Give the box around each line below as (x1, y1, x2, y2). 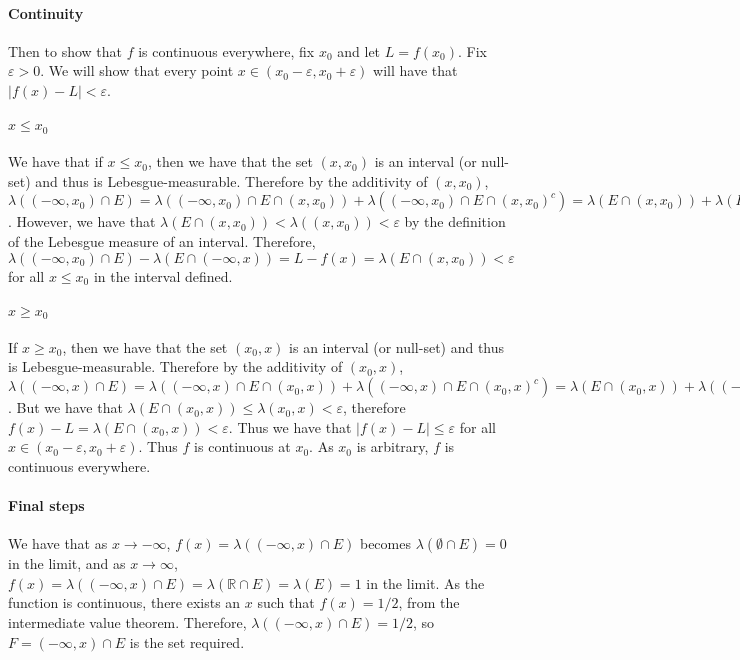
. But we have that (8, 397, 123, 418)
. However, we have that (8, 211, 156, 232)
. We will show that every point (40, 60, 234, 81)
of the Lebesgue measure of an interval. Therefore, (8, 231, 316, 252)
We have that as (8, 533, 108, 554)
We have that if (8, 151, 103, 172)
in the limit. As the (366, 572, 485, 593)
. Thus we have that (228, 416, 352, 437)
